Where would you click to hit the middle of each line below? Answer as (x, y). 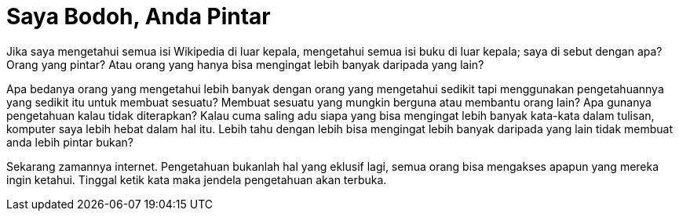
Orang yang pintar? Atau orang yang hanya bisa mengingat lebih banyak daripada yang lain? (245, 64)
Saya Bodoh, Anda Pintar (139, 16)
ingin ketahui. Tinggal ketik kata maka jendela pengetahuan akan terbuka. (197, 179)
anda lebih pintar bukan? (70, 142)
